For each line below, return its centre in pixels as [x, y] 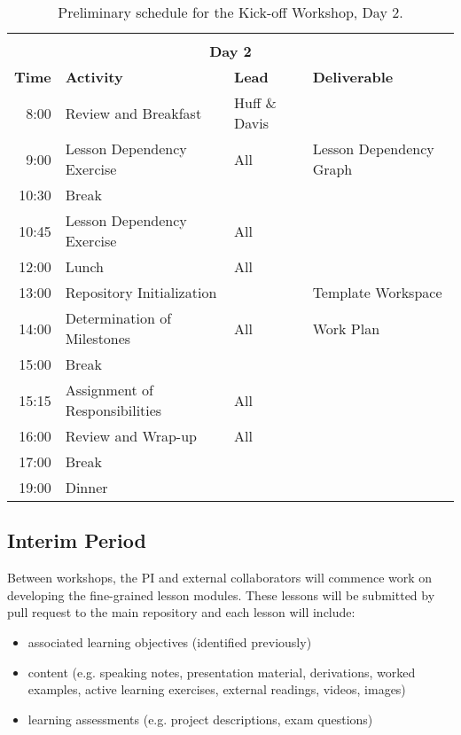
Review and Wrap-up [131, 436]
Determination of [118, 318]
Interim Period [77, 540]
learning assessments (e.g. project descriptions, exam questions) [200, 719]
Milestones [98, 338]
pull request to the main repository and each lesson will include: [181, 612]
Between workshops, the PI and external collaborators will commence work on [220, 578]
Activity [94, 77]
